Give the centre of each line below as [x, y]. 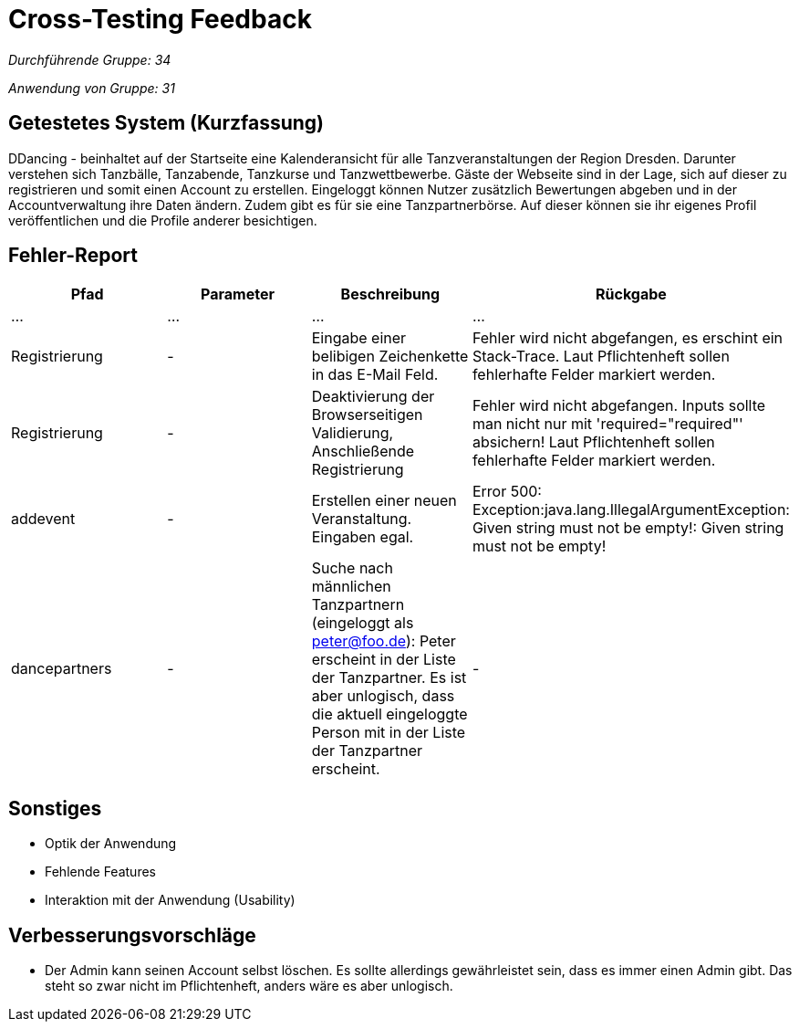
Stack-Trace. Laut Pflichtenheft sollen [601, 357]
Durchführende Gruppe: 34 [90, 59]
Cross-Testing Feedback [160, 19]
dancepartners [62, 669]
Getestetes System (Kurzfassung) [166, 123]
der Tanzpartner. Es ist [389, 678]
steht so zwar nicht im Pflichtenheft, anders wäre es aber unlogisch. [249, 986]
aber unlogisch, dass [383, 696]
